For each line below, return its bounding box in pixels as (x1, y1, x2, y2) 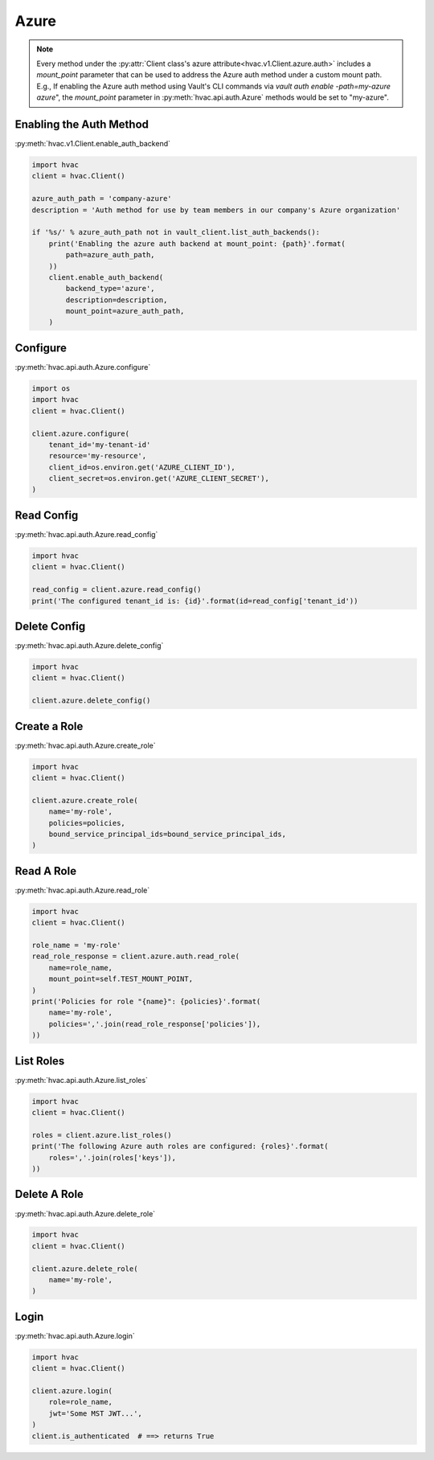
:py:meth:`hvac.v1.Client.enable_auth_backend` (14, 139, 170, 149)
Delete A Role (14, 1187, 84, 1201)
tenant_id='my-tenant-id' (48, 440, 151, 449)
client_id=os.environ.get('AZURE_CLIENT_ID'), (48, 462, 236, 472)
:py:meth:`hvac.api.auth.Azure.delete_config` (14, 641, 164, 650)
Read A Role (14, 864, 76, 878)
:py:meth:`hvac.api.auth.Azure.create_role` (14, 740, 156, 750)
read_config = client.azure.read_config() (31, 585, 202, 594)
